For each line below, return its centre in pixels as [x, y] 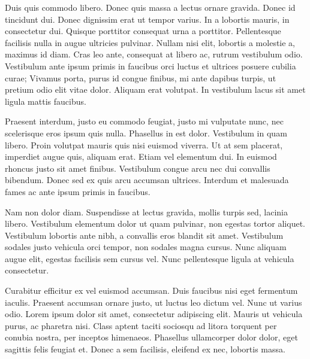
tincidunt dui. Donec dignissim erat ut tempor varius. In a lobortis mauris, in [147, 19]
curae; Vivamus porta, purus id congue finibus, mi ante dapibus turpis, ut [141, 77]
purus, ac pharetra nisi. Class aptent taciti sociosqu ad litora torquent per [141, 325]
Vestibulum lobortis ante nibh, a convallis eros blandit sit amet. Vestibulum [144, 235]
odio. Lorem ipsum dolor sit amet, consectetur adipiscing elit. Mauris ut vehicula [154, 314]
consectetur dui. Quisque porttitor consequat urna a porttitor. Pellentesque [143, 31]
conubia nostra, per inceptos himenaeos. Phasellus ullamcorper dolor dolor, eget [151, 337]
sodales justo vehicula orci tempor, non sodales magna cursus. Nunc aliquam [146, 247]
